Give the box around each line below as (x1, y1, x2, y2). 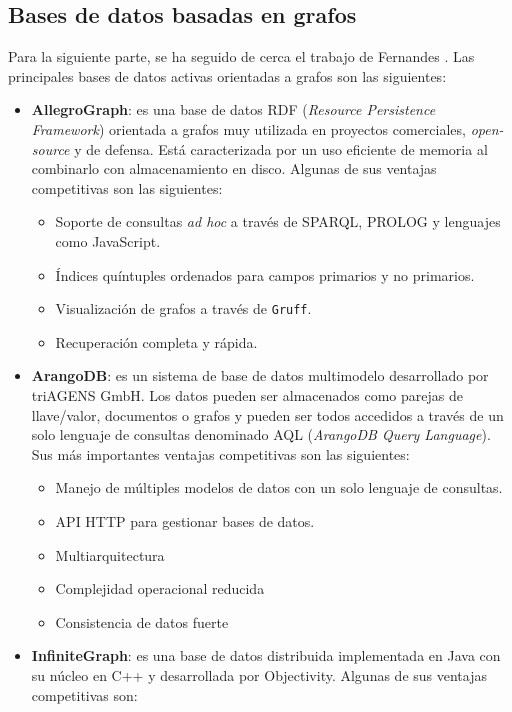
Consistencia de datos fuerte (55, 611, 229, 632)
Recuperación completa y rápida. (55, 331, 258, 352)
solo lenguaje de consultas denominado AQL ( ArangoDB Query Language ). (31, 424, 491, 445)
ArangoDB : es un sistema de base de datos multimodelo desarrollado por (31, 365, 489, 386)
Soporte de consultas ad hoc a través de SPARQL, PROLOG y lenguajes (55, 211, 501, 232)
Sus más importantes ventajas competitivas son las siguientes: (31, 443, 410, 464)
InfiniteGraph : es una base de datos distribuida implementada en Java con (31, 645, 501, 666)
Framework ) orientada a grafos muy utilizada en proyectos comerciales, (31, 118, 466, 139)
